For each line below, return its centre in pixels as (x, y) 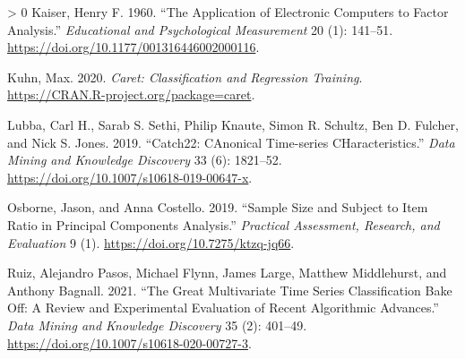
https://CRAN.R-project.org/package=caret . (131, 94)
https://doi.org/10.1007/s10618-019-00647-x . (130, 177)
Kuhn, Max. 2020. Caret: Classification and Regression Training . (185, 77)
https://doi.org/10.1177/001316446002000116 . (133, 47)
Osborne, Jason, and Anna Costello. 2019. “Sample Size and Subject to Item (218, 207)
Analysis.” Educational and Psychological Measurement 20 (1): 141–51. (200, 29)
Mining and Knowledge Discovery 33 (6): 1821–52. (145, 160)
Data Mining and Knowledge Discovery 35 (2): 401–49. (157, 325)
